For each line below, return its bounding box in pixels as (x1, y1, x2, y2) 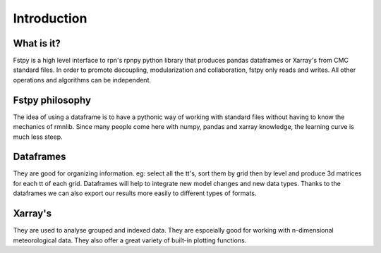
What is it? (13, 37, 61, 49)
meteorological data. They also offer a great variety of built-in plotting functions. (13, 236, 247, 245)
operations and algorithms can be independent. (13, 75, 152, 84)
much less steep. (13, 132, 63, 141)
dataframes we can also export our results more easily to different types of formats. (13, 189, 257, 197)
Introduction (13, 11, 87, 26)
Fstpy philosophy (13, 94, 92, 106)
